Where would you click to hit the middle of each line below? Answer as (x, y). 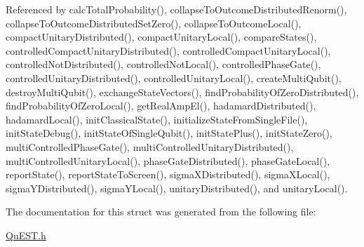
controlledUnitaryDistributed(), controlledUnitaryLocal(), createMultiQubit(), (174, 78)
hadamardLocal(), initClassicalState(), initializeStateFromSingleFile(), (157, 119)
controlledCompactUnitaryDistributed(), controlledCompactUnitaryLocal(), (168, 50)
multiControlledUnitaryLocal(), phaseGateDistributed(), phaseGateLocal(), (168, 160)
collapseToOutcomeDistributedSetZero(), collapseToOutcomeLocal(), (154, 23)
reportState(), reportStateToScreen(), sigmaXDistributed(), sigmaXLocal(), (168, 174)
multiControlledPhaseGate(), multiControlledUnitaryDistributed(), (150, 146)
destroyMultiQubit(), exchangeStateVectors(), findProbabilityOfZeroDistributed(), (182, 92)
